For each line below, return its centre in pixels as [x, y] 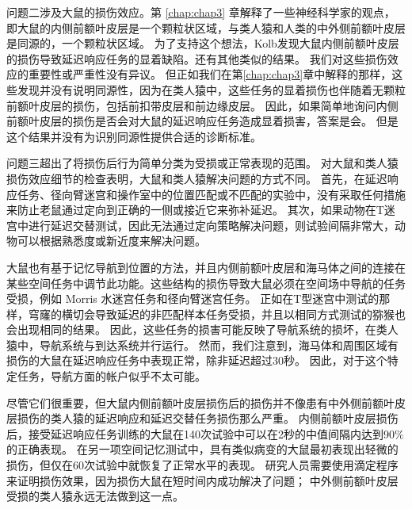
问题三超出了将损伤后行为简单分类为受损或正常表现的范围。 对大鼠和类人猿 [202, 163]
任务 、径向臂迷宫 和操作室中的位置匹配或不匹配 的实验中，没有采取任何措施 [211, 194]
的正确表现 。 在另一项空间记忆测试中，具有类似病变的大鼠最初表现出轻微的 [202, 449]
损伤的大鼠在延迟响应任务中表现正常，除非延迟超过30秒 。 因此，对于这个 [197, 360]
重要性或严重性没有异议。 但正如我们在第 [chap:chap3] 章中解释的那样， [210, 74]
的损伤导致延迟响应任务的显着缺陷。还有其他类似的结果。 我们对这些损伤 [197, 58]
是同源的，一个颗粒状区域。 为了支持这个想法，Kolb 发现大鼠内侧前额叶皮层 [203, 43]
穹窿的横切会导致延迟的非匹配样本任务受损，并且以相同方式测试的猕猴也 [217, 314]
